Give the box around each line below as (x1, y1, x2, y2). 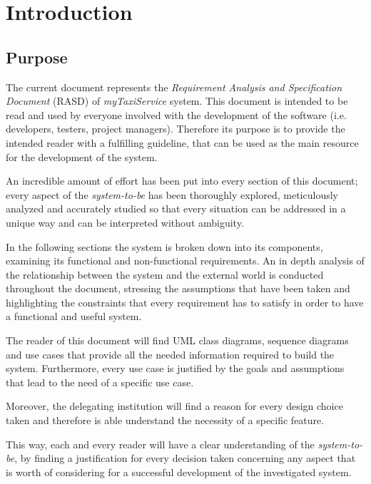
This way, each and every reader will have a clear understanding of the (6, 436, 315, 451)
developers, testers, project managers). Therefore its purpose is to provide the (6, 121, 345, 136)
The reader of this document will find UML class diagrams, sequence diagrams (6, 333, 349, 348)
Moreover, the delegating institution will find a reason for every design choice (6, 398, 343, 413)
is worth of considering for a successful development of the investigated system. (6, 464, 352, 479)
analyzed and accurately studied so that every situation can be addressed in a (6, 201, 346, 216)
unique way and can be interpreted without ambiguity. (6, 215, 244, 230)
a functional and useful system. (6, 309, 142, 324)
